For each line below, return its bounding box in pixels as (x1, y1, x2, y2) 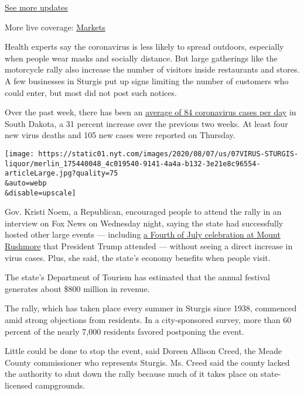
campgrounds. (35, 379, 86, 391)
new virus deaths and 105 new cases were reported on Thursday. (5, 129, 235, 141)
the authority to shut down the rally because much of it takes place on (5, 367, 258, 380)
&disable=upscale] (5, 188, 76, 197)
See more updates (5, 1, 68, 13)
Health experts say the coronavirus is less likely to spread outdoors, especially (5, 40, 284, 53)
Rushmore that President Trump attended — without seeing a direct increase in (5, 240, 293, 252)
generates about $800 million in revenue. (5, 282, 150, 294)
